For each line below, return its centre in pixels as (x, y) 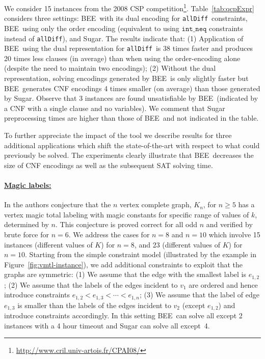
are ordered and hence (223, 284)
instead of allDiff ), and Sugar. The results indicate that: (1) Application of (124, 38)
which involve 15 (234, 234)
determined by (26, 224)
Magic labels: (28, 185)
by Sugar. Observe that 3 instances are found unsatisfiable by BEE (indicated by (131, 98)
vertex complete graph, (156, 204)
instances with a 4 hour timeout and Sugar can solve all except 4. (107, 325)
